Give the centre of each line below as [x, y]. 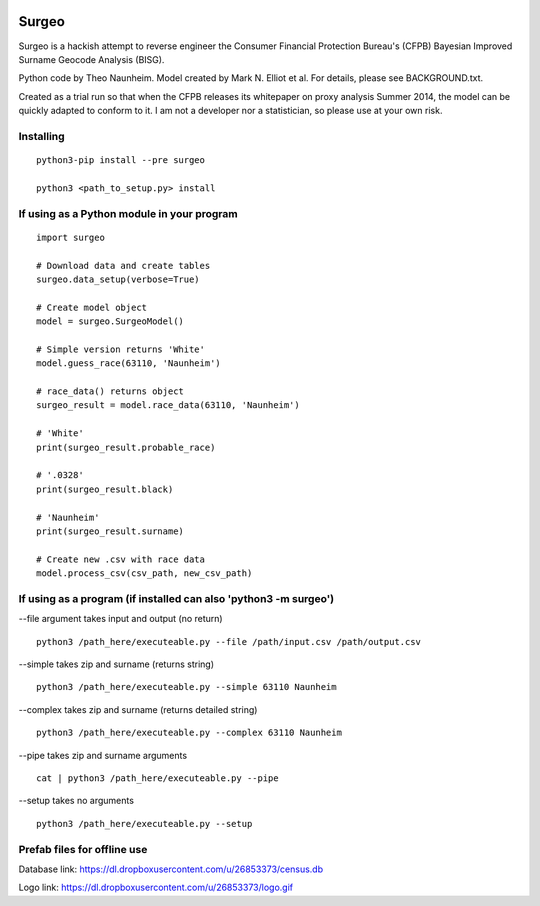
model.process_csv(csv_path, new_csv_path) [144, 573]
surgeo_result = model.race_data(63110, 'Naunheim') [168, 405]
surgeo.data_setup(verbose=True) [118, 279]
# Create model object [92, 307]
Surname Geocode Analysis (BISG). [91, 59]
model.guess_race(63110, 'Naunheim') [129, 363]
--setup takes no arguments [76, 801]
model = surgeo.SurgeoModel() [110, 321]
